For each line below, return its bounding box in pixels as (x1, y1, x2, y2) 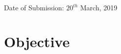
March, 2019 (80, 2, 118, 12)
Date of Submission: (4, 2, 64, 12)
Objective (4, 31, 70, 51)
